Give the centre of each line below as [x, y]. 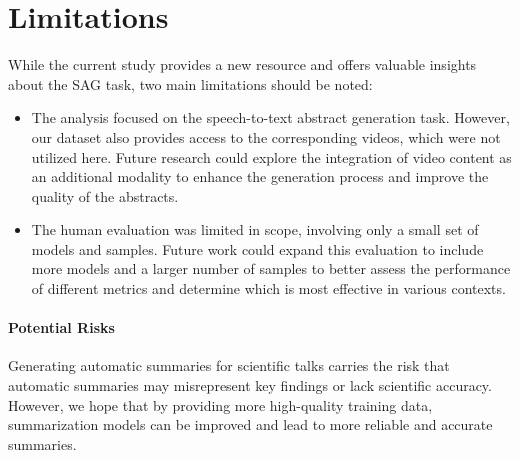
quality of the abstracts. [105, 195]
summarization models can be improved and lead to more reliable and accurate [250, 424]
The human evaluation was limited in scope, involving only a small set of [255, 229]
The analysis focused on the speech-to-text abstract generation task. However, [270, 117]
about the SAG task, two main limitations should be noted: [190, 83]
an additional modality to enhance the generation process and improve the [260, 176]
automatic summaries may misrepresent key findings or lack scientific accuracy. [250, 385]
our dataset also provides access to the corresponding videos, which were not [266, 136]
